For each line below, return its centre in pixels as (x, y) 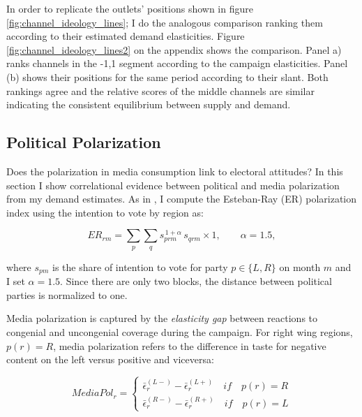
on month (300, 266)
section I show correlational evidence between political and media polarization (173, 185)
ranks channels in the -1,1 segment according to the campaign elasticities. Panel (177, 63)
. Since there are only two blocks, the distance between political (196, 281)
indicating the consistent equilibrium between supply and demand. (149, 104)
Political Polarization (84, 142)
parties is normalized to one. (67, 294)
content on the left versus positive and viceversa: (110, 359)
